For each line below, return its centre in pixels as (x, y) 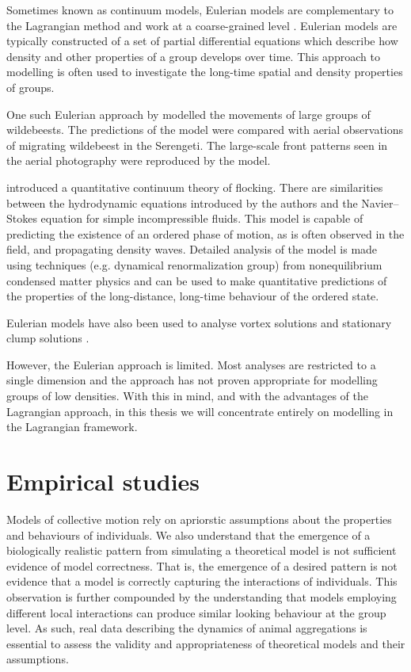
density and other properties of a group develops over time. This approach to (193, 56)
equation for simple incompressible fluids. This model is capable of (202, 218)
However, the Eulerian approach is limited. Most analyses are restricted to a (191, 364)
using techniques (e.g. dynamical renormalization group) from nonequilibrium (194, 264)
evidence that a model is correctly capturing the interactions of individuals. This (202, 581)
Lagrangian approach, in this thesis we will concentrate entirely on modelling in (200, 411)
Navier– (380, 202)
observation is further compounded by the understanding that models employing (202, 596)
